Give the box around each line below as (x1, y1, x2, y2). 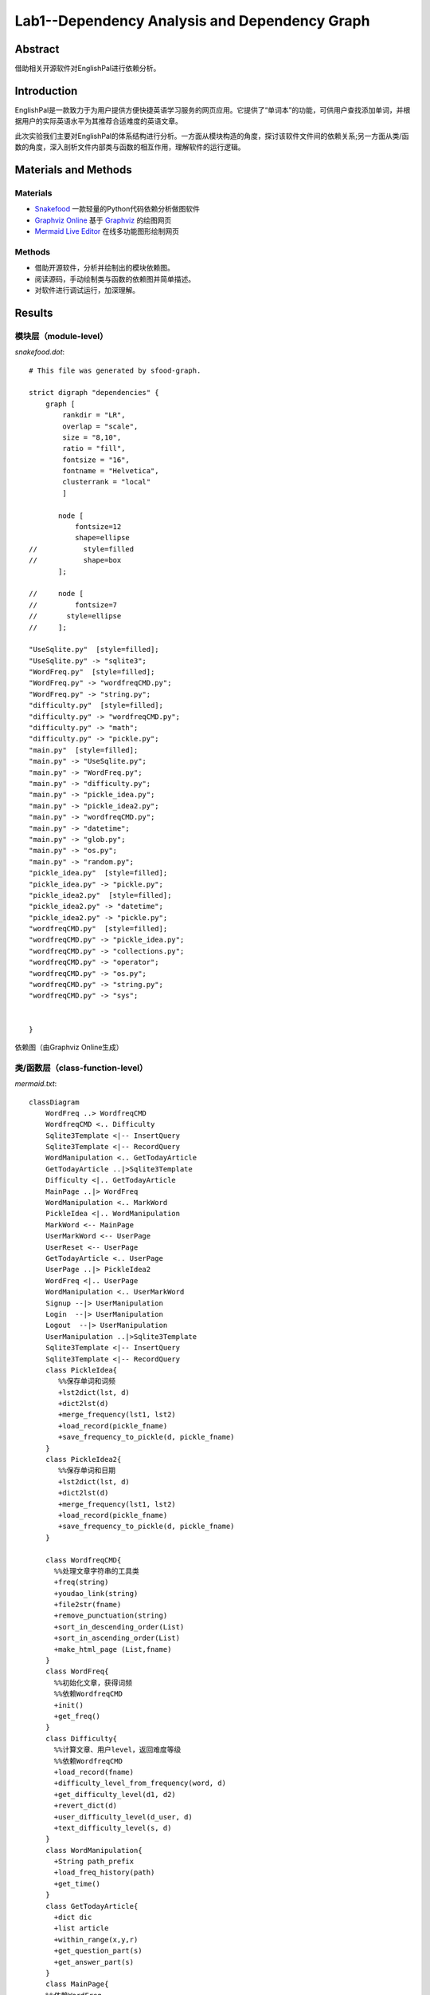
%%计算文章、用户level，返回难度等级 (53, 1745, 182, 1755)
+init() (53, 1701, 84, 1709)
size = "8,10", (62, 433, 122, 442)
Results (14, 306, 53, 319)
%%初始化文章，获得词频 (53, 1678, 133, 1687)
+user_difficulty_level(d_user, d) (53, 1812, 193, 1821)
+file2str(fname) (53, 1600, 122, 1610)
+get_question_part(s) (53, 1946, 143, 1955)
